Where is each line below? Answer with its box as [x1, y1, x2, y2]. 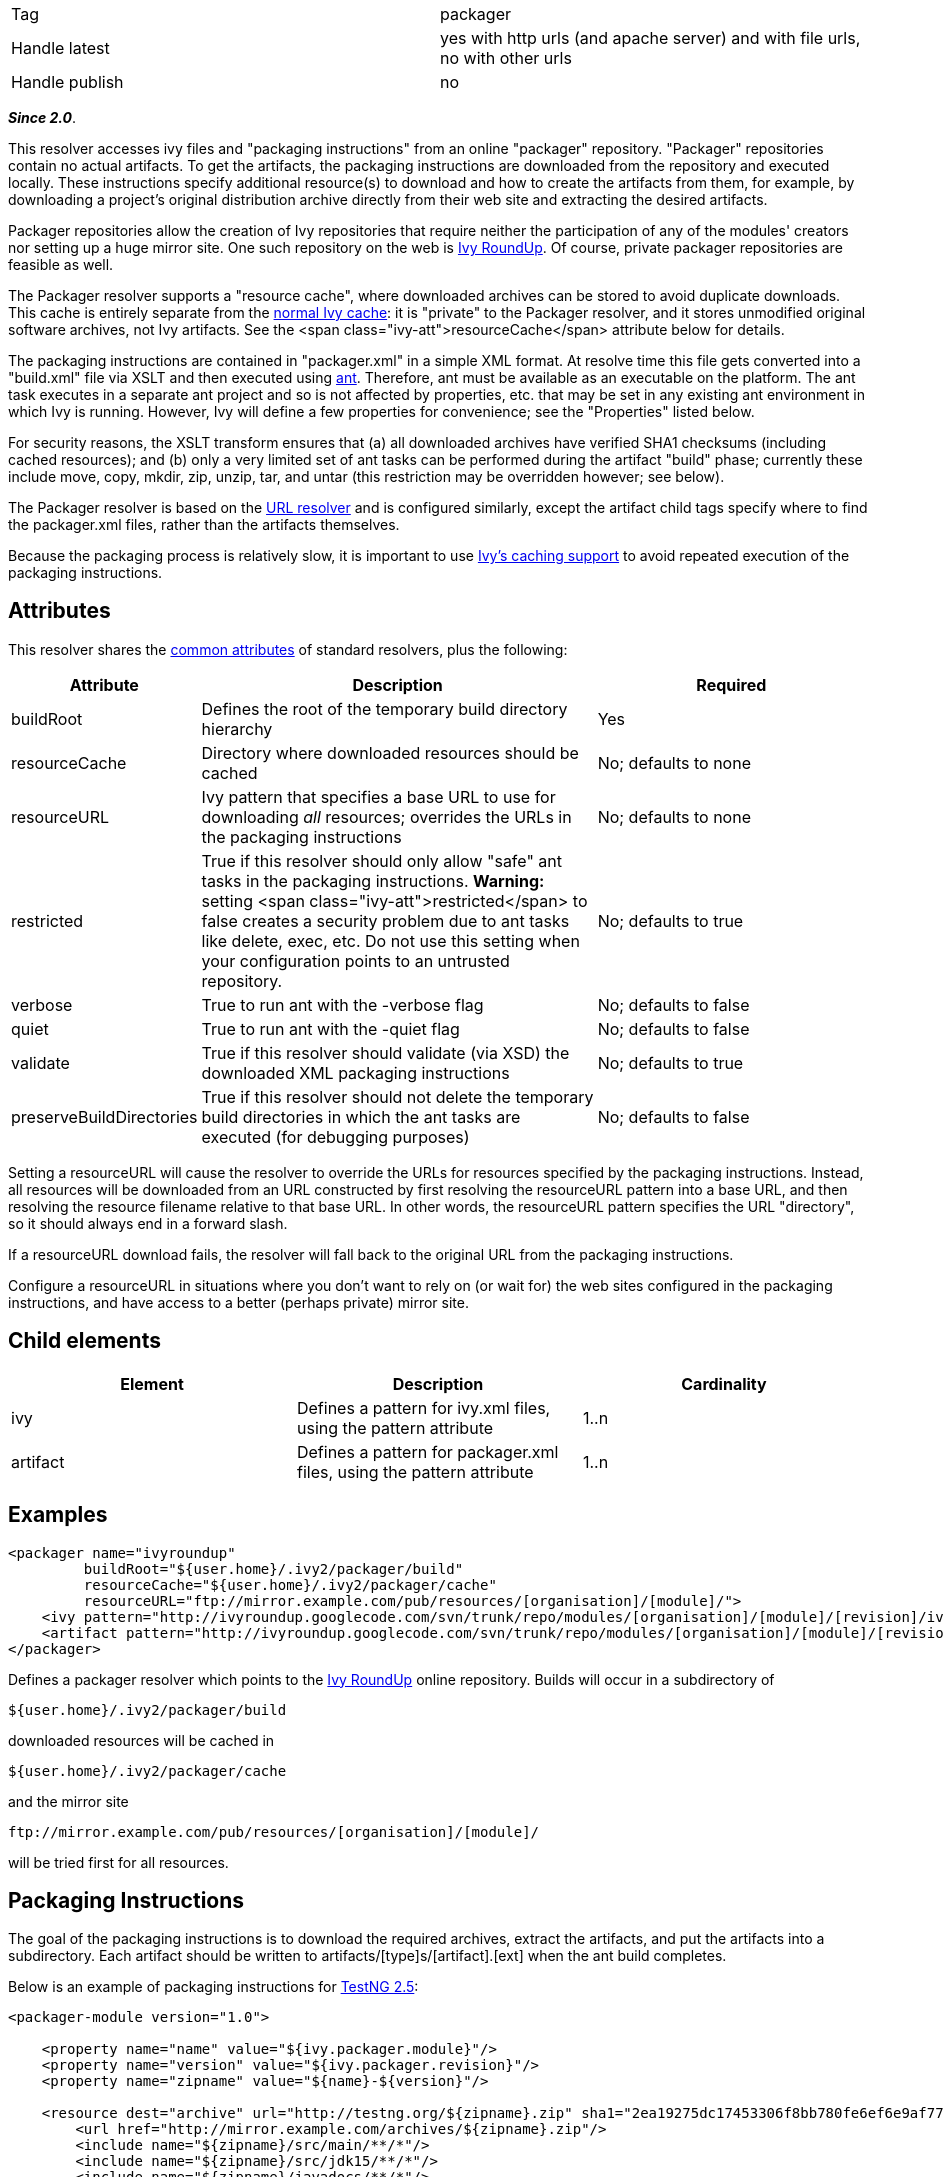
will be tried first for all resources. [8, 1853, 229, 1871]
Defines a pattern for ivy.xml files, [296, 1397, 551, 1418]
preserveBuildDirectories [11, 1106, 198, 1127]
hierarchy [201, 718, 273, 739]
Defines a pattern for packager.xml [296, 1441, 559, 1462]
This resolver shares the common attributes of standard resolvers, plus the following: [8, 640, 568, 658]
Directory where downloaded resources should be [201, 742, 579, 763]
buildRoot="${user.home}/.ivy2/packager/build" [83, 1560, 464, 1577]
